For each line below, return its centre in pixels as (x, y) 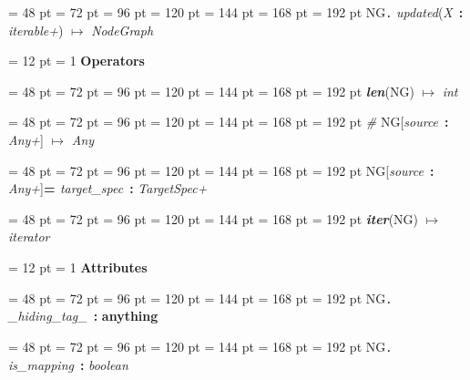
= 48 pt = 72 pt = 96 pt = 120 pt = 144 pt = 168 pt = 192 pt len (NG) (211, 91)
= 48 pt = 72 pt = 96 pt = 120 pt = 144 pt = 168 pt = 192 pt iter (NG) (214, 218)
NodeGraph (123, 30)
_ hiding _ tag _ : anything (83, 316)
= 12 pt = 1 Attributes (78, 267)
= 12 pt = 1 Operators (77, 61)
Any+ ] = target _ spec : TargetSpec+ (108, 188)
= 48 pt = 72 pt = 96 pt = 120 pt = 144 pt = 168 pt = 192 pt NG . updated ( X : (236, 12)
